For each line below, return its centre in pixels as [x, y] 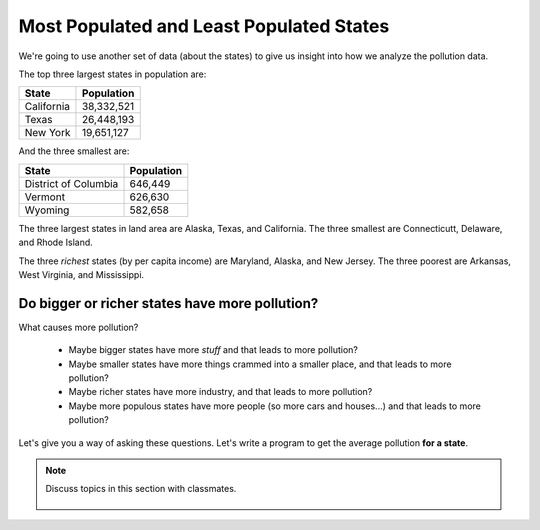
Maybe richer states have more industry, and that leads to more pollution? [220, 392]
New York [47, 133]
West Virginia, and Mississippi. [81, 274]
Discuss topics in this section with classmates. [141, 489]
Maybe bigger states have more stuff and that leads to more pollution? [213, 350]
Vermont [44, 197]
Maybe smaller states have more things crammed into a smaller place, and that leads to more [260, 364]
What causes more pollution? [78, 327]
